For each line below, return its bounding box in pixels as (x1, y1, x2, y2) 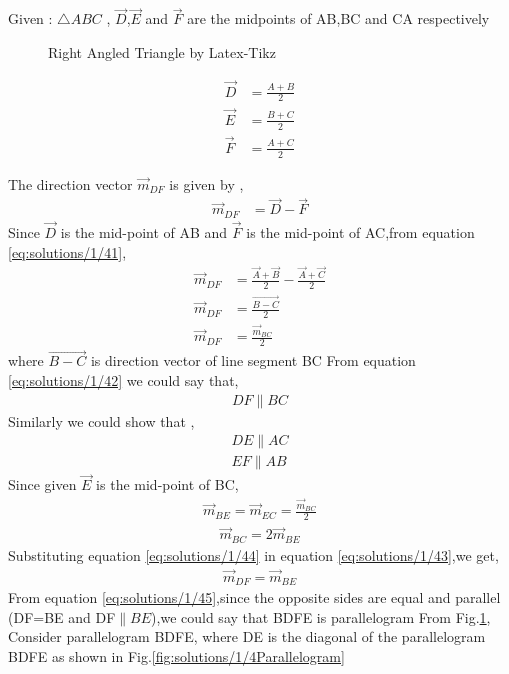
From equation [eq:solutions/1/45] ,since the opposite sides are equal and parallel (8, 587, 501, 608)
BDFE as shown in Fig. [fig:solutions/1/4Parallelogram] (8, 645, 345, 666)
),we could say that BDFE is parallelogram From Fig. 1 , (151, 606, 491, 627)
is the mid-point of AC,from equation (246, 222, 475, 243)
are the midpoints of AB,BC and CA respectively (187, 8, 490, 29)
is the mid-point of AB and (60, 222, 228, 243)
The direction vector (8, 173, 133, 194)
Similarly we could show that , (8, 410, 195, 431)
